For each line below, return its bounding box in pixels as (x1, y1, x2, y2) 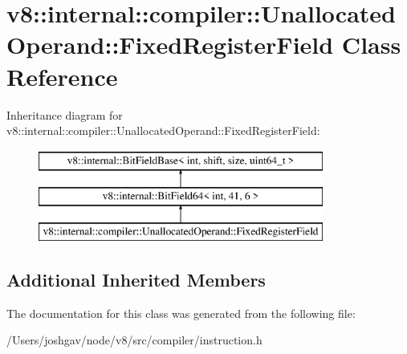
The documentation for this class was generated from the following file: (6, 304, 356, 321)
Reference (6, 59, 118, 92)
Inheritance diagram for (6, 106, 123, 123)
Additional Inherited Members (6, 267, 266, 292)
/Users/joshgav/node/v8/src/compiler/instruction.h (6, 332, 263, 348)
